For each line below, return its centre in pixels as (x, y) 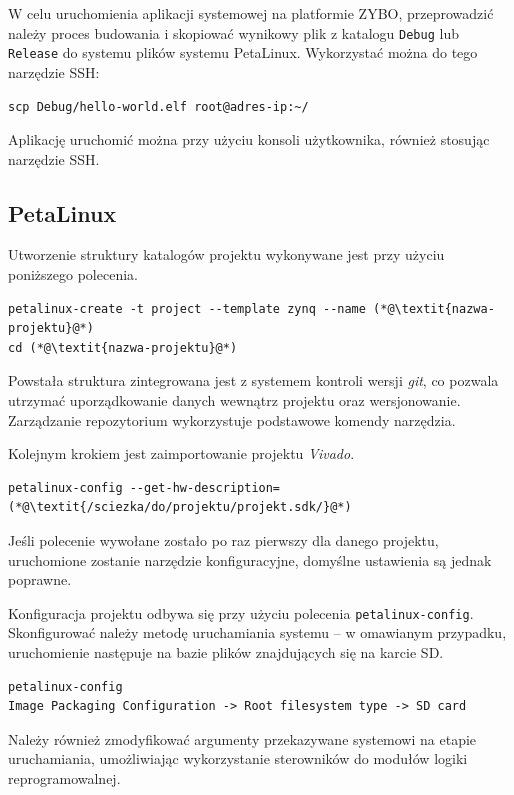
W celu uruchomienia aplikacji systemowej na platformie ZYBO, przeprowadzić (251, 13)
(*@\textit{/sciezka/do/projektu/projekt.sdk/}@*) (180, 507)
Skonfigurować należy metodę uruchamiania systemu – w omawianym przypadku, (257, 632)
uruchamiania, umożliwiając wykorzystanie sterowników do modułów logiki (238, 758)
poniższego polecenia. (73, 274)
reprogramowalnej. (64, 778)
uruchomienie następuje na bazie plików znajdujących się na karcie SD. (226, 652)
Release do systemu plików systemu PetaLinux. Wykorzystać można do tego (243, 52)
